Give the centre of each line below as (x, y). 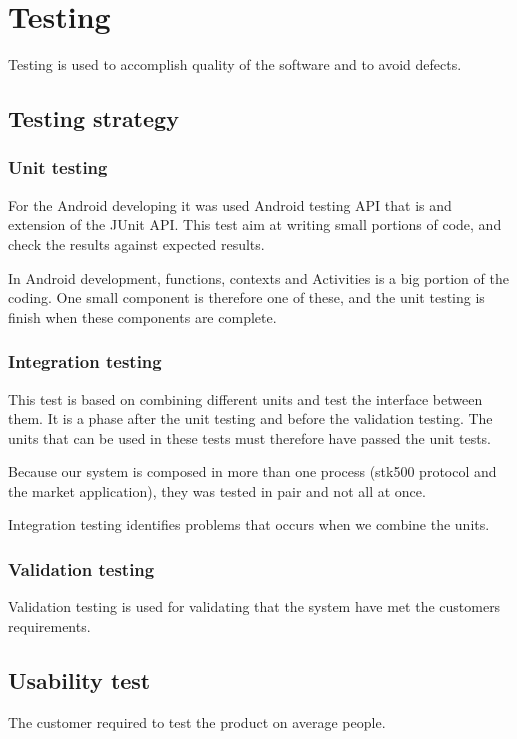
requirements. (49, 625)
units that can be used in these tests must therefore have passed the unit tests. (250, 437)
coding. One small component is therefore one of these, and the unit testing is (246, 297)
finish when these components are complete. (142, 316)
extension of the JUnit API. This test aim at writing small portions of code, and (255, 224)
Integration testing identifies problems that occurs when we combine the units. (249, 524)
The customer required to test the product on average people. (197, 721)
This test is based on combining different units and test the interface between (245, 398)
